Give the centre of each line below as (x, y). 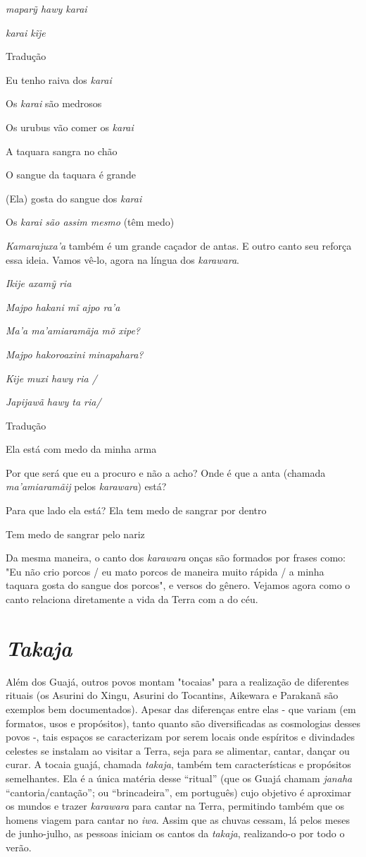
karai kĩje (26, 32)
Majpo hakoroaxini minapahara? (75, 354)
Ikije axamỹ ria (39, 283)
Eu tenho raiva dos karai (59, 79)
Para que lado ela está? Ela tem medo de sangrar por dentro (136, 510)
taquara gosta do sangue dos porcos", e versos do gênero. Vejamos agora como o (178, 585)
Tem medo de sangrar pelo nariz (75, 534)
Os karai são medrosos (54, 103)
